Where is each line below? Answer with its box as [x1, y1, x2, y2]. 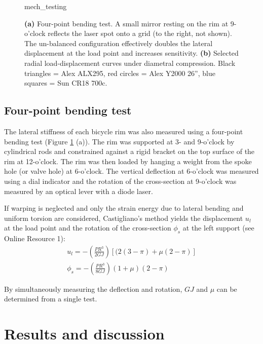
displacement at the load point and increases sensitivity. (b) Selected [24, 48, 239, 58]
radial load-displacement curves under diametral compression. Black [24, 57, 236, 68]
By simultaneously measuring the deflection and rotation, [4, 283, 182, 294]
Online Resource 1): [4, 233, 65, 244]
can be [216, 283, 237, 294]
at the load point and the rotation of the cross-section [4, 222, 171, 233]
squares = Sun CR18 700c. [24, 78, 107, 88]
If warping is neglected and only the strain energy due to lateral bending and [4, 203, 244, 213]
